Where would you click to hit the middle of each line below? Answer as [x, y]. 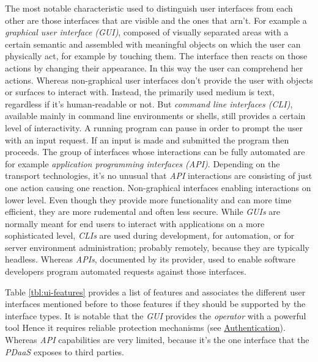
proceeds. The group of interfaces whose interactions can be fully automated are [155, 152]
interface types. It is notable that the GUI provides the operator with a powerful [156, 315]
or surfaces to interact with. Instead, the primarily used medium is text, [140, 92]
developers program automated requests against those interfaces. [126, 271]
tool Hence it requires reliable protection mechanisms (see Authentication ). [145, 328]
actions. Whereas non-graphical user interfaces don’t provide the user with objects [159, 80]
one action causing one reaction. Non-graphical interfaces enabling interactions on [158, 187]
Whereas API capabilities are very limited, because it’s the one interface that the [157, 340]
